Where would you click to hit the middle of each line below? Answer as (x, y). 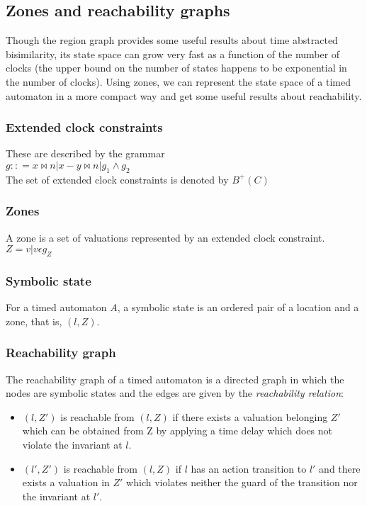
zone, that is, (34, 321)
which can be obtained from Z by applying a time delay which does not (177, 431)
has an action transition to (249, 468)
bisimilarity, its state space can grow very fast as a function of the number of (173, 54)
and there (340, 468)
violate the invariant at (72, 444)
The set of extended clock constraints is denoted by (117, 179)
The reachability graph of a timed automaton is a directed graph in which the (175, 379)
